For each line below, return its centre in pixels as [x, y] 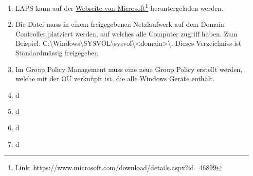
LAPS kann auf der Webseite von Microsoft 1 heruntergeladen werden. [119, 7]
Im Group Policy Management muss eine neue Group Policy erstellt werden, [129, 69]
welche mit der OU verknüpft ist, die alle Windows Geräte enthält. [115, 79]
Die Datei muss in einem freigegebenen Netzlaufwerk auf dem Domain [120, 24]
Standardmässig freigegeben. [58, 53]
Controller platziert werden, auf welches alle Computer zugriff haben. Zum [126, 33]
